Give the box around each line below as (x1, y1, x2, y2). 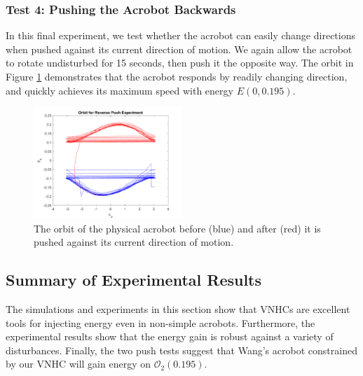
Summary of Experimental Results (6, 269, 262, 291)
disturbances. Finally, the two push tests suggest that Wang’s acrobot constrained (6, 342, 357, 357)
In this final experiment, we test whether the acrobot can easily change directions (6, 28, 355, 43)
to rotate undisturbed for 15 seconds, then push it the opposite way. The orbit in (6, 55, 354, 70)
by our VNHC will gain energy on (6, 356, 151, 371)
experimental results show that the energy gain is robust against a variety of (6, 329, 334, 344)
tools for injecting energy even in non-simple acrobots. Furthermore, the (6, 315, 315, 330)
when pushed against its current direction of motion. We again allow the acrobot (6, 41, 352, 56)
